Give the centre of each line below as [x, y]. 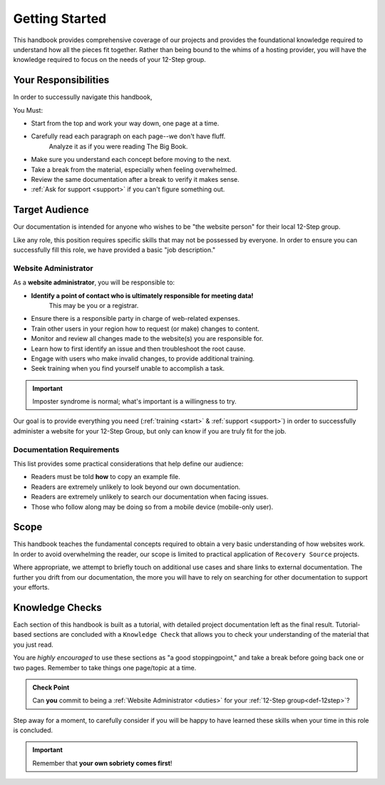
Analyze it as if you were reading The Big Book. [118, 146]
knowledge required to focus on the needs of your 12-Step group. [109, 60]
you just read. [33, 645]
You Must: [28, 110]
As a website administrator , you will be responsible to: [94, 282]
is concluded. [33, 730]
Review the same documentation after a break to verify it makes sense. [135, 179]
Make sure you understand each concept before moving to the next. [131, 160]
